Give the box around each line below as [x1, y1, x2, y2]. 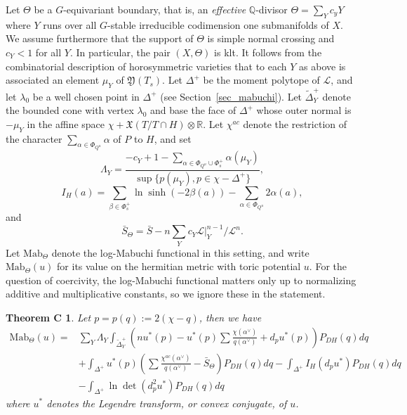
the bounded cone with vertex [6, 103, 134, 117]
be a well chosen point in [32, 89, 140, 103]
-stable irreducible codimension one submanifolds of [107, 17, 329, 32]
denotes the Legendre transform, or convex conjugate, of [46, 395, 287, 410]
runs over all [43, 17, 97, 32]
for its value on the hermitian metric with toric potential [57, 259, 301, 274]
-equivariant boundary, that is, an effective [63, 2, 246, 16]
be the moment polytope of [203, 72, 320, 87]
